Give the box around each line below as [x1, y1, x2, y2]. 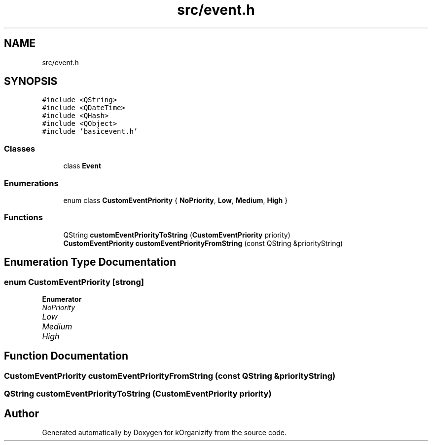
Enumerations [4, 178, 59, 188]
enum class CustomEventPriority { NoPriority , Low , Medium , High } [63, 196, 288, 204]
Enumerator [42, 294, 82, 303]
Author [4, 407, 39, 420]
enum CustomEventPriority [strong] [4, 277, 144, 287]
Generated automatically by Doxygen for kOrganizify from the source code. [42, 428, 287, 437]
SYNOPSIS [4, 75, 58, 88]
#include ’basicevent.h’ [42, 127, 138, 136]
